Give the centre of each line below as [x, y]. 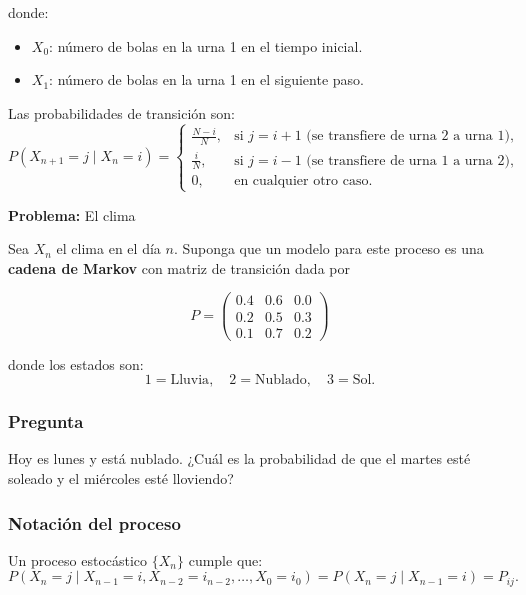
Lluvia [190, 380]
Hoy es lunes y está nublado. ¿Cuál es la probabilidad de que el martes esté [239, 458]
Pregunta [46, 421]
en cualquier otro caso [301, 181]
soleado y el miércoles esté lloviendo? [121, 477]
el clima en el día [108, 248]
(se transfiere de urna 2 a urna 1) [408, 136]
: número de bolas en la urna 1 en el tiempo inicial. [206, 45]
